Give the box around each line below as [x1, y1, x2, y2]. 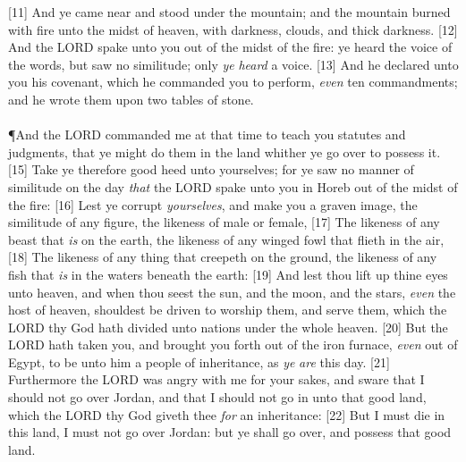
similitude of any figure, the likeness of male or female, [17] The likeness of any [8, 213, 440, 231]
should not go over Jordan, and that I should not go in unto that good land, [8, 388, 427, 407]
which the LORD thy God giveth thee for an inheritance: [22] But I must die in [8, 405, 445, 424]
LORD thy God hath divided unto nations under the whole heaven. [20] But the [8, 317, 448, 336]
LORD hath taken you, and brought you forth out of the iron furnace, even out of [8, 335, 458, 354]
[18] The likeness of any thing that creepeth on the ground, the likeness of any [8, 248, 437, 266]
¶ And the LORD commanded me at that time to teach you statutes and [8, 125, 406, 144]
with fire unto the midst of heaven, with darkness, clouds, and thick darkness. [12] [8, 20, 458, 38]
